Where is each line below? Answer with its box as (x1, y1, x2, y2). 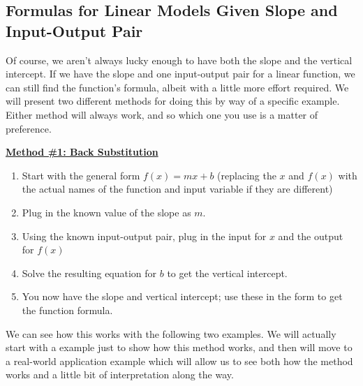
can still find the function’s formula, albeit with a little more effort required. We (6, 80, 349, 94)
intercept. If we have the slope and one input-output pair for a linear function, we (6, 66, 355, 81)
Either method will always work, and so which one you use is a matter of (6, 107, 318, 121)
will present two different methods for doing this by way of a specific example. (6, 94, 340, 108)
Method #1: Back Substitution (6, 144, 158, 159)
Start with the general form (22, 168, 140, 182)
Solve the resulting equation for (22, 265, 157, 280)
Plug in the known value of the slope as (22, 205, 191, 219)
